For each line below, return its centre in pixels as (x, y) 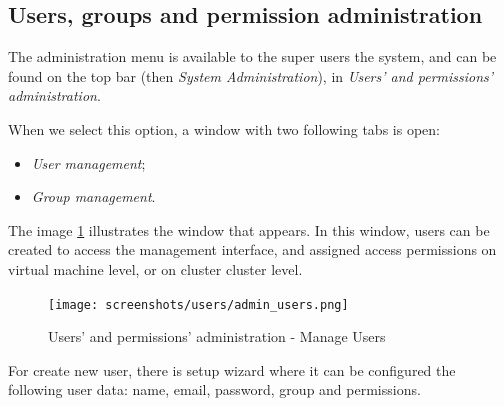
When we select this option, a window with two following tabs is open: (224, 128)
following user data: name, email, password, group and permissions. (214, 389)
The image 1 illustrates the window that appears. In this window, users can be (249, 229)
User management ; (88, 162)
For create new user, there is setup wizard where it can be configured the (232, 369)
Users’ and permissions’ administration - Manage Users (217, 336)
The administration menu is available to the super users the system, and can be (252, 56)
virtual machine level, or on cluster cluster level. (155, 268)
